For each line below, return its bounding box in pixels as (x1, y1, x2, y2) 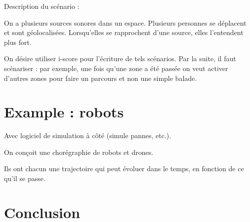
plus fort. (4, 37, 32, 47)
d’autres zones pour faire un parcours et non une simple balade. (4, 73, 197, 83)
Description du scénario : (4, 1, 80, 11)
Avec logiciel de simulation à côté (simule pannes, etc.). (4, 130, 171, 141)
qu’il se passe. (4, 173, 45, 184)
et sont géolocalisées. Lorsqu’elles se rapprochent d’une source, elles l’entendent (4, 27, 244, 37)
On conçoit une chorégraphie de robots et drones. (4, 147, 154, 157)
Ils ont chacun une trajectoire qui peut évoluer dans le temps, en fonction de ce (4, 163, 244, 174)
